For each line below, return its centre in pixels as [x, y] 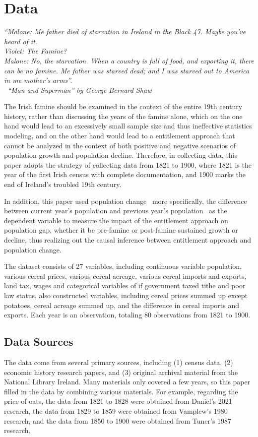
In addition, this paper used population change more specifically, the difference [126, 201]
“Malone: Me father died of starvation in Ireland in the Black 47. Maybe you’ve [125, 31]
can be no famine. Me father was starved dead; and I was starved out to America [127, 70]
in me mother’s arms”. [38, 80]
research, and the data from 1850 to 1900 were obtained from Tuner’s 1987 [118, 420]
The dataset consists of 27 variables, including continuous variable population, [123, 266]
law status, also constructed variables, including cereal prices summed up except [126, 295]
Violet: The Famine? [35, 51]
